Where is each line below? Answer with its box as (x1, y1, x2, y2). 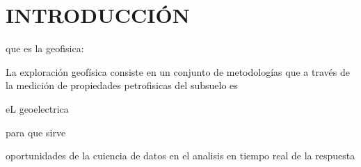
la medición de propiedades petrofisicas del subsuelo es (6, 78, 238, 93)
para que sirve (6, 125, 66, 139)
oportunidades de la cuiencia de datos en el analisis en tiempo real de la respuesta (6, 148, 355, 163)
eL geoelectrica (6, 101, 69, 116)
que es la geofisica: (6, 41, 84, 56)
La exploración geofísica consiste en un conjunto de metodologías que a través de (6, 64, 350, 79)
